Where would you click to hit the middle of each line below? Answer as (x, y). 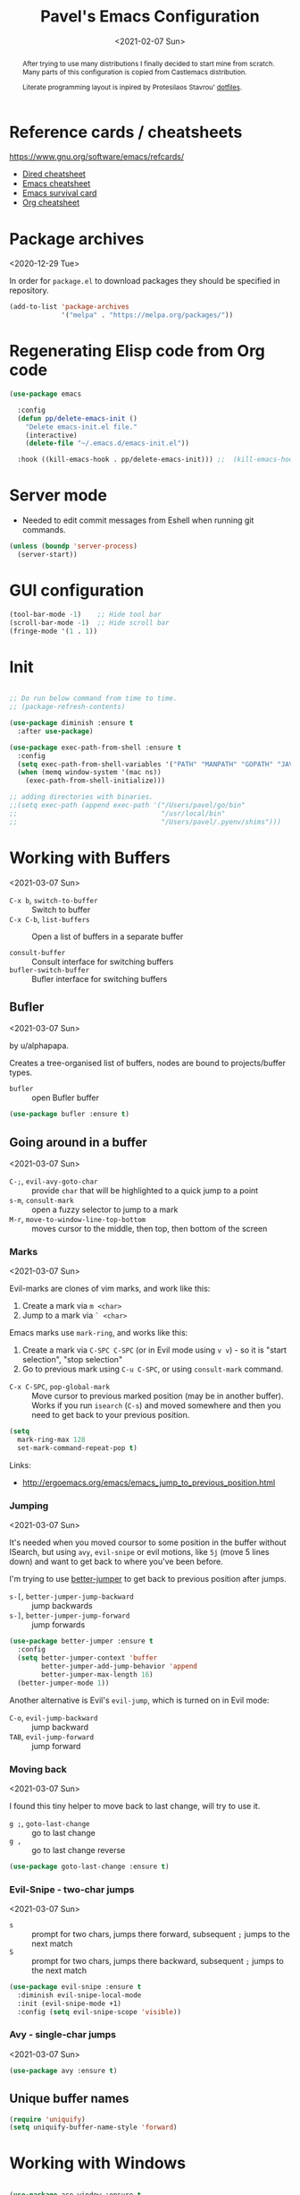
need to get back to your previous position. (111, 1415)
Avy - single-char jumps (62, 2035)
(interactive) (51, 435)
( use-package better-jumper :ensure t (81, 1641)
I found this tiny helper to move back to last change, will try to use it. (135, 1806)
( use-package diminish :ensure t (71, 723)
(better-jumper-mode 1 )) (63, 1683)
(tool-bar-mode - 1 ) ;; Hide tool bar (86, 614)
